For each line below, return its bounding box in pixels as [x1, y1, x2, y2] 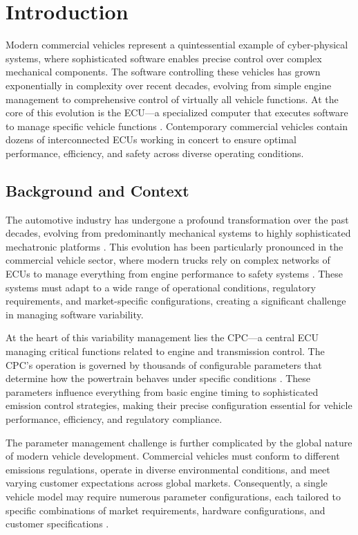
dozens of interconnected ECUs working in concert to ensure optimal [6, 132, 296, 147]
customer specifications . [6, 516, 109, 531]
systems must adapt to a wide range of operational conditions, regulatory [6, 280, 316, 294]
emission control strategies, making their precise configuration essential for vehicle [6, 398, 352, 412]
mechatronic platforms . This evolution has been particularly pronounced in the [6, 239, 343, 253]
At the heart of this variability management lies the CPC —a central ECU [6, 330, 319, 345]
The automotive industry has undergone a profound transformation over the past [6, 212, 349, 226]
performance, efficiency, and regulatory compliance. [6, 411, 223, 426]
